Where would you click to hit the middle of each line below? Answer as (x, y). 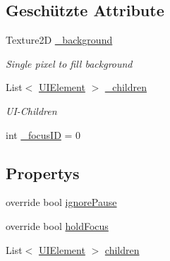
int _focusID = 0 (43, 134)
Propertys (43, 172)
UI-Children (31, 110)
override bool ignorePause (61, 202)
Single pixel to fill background (69, 63)
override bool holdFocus (57, 225)
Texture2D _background (59, 40)
